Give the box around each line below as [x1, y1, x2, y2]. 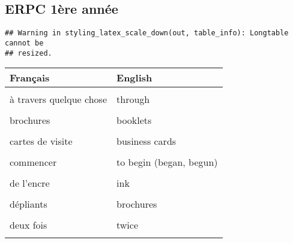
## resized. [5, 48, 52, 57]
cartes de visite [10, 134, 73, 148]
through [116, 92, 150, 107]
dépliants [10, 197, 47, 211]
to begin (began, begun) [116, 155, 218, 169]
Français [10, 71, 50, 85]
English [116, 71, 153, 85]
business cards [116, 134, 177, 148]
